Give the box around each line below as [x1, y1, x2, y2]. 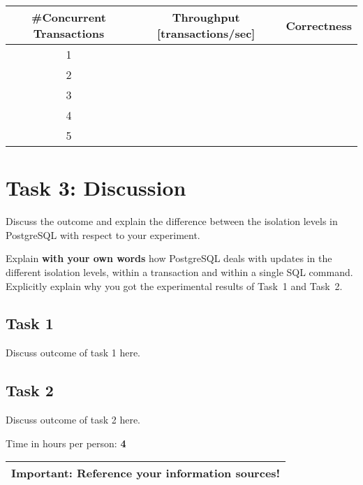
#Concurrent [31, 9, 106, 25]
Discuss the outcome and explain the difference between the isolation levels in [6, 214, 338, 229]
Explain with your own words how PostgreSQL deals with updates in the [6, 251, 332, 266]
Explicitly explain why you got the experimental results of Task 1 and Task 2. [6, 278, 343, 293]
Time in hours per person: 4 [6, 435, 126, 450]
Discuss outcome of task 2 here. [6, 412, 141, 427]
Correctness [286, 17, 352, 34]
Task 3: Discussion [6, 173, 186, 202]
